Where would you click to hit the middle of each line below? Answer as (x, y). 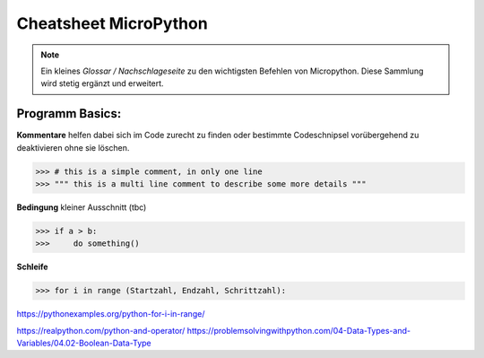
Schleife (32, 267)
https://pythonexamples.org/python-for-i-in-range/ (111, 314)
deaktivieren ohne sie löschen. (73, 147)
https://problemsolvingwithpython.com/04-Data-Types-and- (299, 330)
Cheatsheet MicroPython (112, 23)
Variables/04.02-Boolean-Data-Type (84, 343)
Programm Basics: (69, 114)
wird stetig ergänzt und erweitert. (103, 83)
